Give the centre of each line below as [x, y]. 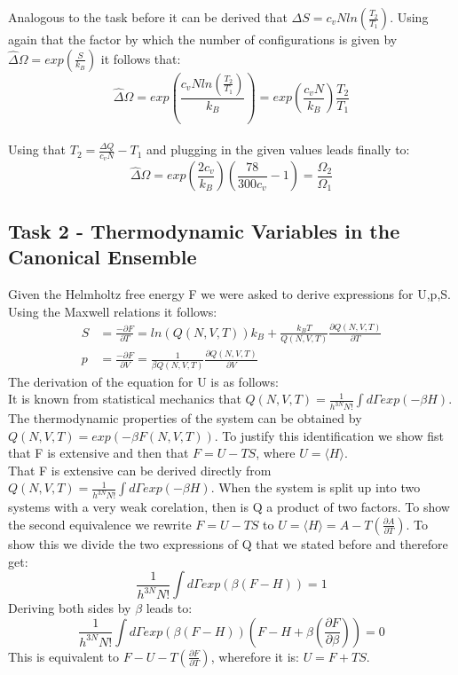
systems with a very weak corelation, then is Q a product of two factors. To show [229, 507]
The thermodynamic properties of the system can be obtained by [185, 418]
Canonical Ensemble [103, 257]
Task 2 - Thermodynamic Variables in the [204, 230]
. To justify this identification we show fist [329, 435]
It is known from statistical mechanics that [125, 399]
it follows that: [141, 58]
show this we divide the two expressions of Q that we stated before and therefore [228, 543]
